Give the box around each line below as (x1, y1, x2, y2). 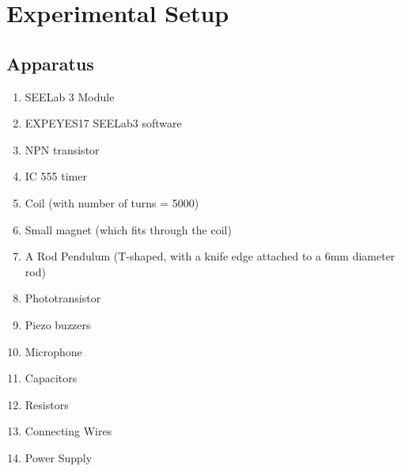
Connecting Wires (25, 423, 112, 439)
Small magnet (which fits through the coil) (25, 221, 232, 237)
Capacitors (25, 370, 78, 386)
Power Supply (25, 449, 93, 465)
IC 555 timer (25, 168, 87, 184)
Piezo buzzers (25, 316, 91, 332)
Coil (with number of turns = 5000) (25, 194, 199, 211)
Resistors (25, 396, 69, 412)
